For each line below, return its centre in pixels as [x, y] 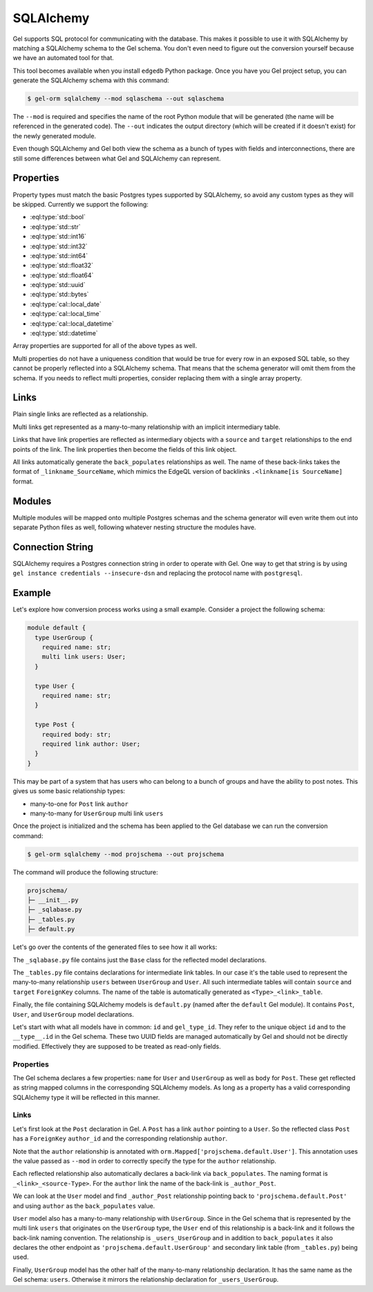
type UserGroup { [64, 637]
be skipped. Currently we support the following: [80, 204]
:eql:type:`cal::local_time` [66, 314]
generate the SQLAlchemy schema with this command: [91, 80]
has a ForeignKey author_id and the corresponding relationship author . [120, 1138]
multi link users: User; [84, 657]
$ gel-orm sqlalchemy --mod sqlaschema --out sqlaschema [126, 99]
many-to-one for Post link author [79, 804]
